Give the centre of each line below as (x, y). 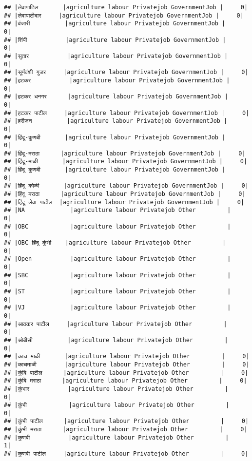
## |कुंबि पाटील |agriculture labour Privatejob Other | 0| (126, 373)
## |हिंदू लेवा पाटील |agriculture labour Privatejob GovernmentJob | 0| (124, 202)
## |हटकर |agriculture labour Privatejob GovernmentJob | (117, 80)
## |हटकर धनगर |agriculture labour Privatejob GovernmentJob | (116, 97)
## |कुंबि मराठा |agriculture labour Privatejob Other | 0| (126, 381)
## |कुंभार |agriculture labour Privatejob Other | (116, 389)
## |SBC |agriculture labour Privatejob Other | (117, 275)
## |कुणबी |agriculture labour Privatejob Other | (116, 437)
